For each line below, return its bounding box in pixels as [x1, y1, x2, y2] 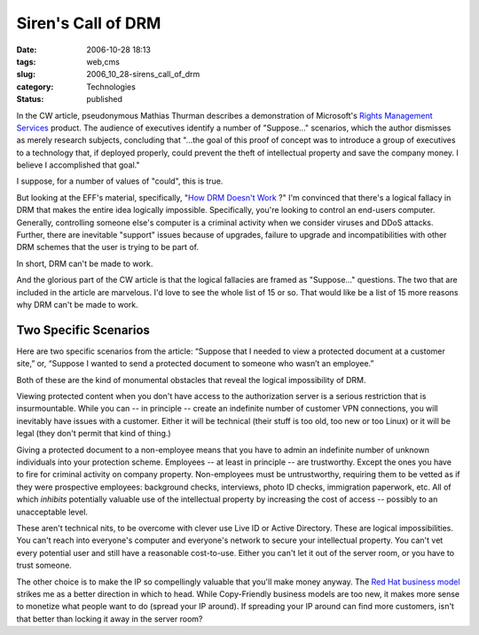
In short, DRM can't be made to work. [16, 258, 153, 269]
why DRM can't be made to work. [16, 299, 139, 310]
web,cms [86, 56, 120, 67]
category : [16, 81, 54, 92]
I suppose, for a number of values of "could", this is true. [16, 176, 224, 186]
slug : [16, 69, 35, 80]
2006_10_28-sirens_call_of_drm [86, 69, 200, 80]
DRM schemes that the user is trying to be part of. [16, 242, 200, 253]
